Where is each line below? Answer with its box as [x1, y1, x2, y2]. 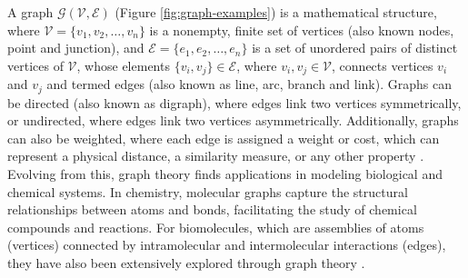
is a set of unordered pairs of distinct [252, 38, 458, 57]
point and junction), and [7, 38, 144, 57]
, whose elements [76, 55, 170, 74]
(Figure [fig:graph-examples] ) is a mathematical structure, [115, 3, 437, 21]
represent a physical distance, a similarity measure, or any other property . [7, 146, 424, 165]
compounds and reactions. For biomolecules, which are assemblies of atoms [7, 217, 424, 236]
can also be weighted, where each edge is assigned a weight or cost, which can [7, 128, 440, 147]
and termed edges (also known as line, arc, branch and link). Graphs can [46, 74, 452, 94]
